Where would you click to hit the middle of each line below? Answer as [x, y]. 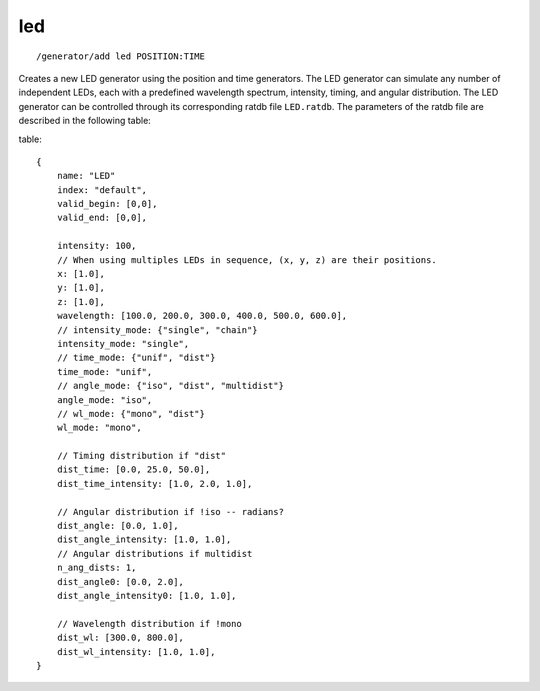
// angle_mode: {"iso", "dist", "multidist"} [170, 386]
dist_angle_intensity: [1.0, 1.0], [144, 539]
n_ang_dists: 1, [96, 568]
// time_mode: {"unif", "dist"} [136, 358]
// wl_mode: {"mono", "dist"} [130, 413]
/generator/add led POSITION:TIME [120, 56]
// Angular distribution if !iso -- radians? [170, 511]
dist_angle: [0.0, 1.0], [117, 526]
